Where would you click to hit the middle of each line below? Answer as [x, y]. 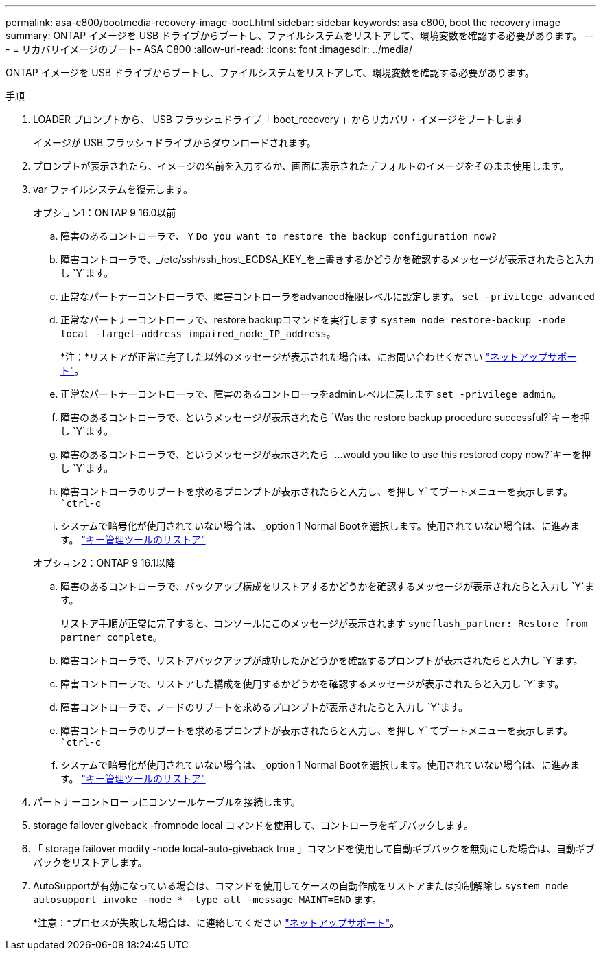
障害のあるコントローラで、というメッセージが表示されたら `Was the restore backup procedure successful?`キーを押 [325, 417]
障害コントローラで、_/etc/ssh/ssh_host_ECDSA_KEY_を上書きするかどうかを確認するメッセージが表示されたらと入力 [327, 259]
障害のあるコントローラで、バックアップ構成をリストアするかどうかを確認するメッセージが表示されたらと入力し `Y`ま [327, 586]
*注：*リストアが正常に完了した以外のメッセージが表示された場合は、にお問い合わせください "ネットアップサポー [319, 357]
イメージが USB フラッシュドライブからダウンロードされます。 [175, 143]
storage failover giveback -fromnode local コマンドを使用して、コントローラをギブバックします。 [253, 825]
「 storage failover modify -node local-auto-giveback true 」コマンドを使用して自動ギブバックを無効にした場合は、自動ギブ [314, 849]
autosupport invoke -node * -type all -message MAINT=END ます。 [208, 899]
